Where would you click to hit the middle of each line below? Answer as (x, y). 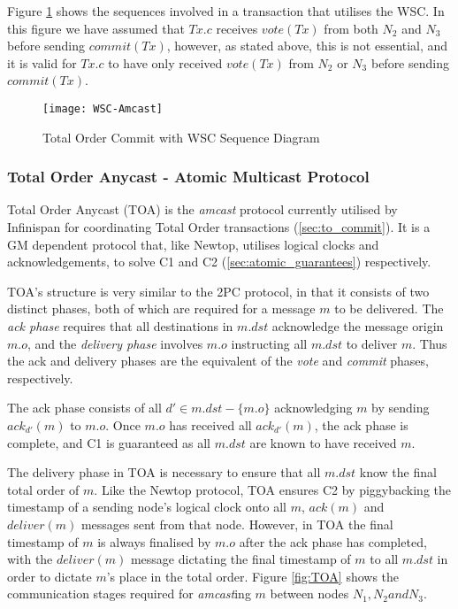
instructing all (269, 343)
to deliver (372, 343)
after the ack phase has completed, (333, 541)
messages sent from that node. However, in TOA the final (237, 524)
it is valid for (42, 62)
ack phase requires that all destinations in (120, 326)
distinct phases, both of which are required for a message (161, 308)
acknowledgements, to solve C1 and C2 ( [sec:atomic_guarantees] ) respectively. (219, 262)
